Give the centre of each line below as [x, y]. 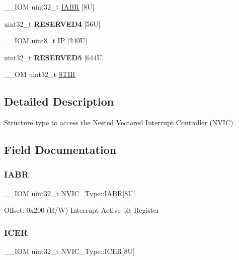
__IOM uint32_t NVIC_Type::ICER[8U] [69, 251]
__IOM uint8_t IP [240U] [46, 40]
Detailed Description [59, 101]
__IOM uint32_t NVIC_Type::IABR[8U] [70, 193]
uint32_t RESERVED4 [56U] [52, 23]
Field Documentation [60, 150]
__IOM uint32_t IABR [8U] [49, 7]
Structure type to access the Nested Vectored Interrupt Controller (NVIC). [120, 122]
